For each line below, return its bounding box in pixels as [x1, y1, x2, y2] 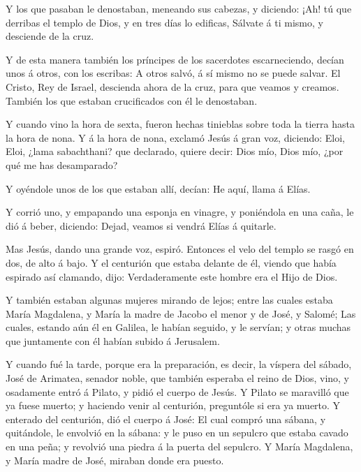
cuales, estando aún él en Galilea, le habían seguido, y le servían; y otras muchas [6, 320, 351, 334]
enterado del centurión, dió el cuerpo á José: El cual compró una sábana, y [6, 411, 326, 426]
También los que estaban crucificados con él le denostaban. [6, 93, 258, 108]
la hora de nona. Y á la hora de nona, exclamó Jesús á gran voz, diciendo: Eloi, [6, 130, 345, 145]
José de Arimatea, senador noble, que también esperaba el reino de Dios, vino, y [6, 371, 349, 385]
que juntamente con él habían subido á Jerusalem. [6, 333, 220, 348]
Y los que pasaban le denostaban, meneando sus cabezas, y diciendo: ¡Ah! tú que [6, 1, 352, 15]
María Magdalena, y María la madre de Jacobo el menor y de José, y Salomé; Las [6, 306, 356, 320]
